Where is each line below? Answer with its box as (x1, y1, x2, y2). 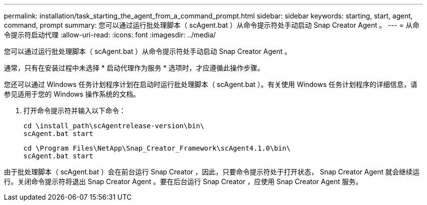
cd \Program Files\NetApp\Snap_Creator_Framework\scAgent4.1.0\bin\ (23, 144, 291, 152)
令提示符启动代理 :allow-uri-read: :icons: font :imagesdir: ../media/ (4, 31, 216, 39)
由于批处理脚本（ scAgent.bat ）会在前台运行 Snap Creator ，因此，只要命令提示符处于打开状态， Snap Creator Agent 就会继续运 (4, 168, 420, 176)
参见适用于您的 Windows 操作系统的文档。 (4, 90, 140, 98)
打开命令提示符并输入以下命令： (23, 106, 126, 115)
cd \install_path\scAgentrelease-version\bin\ (23, 122, 204, 130)
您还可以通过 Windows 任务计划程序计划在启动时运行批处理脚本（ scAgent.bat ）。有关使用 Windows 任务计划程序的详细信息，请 (4, 80, 418, 88)
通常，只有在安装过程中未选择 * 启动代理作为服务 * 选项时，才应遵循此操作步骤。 (4, 64, 264, 72)
